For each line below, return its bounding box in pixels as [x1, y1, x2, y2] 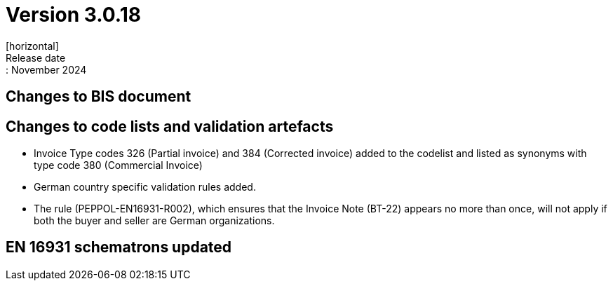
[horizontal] [6, 39, 59, 52]
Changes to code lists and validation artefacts [6, 117, 334, 135]
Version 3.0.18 [6, 3, 141, 27]
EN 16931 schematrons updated [6, 238, 232, 257]
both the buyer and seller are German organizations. [34, 214, 275, 227]
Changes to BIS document [6, 88, 191, 106]
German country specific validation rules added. [34, 181, 256, 193]
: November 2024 [6, 63, 87, 76]
